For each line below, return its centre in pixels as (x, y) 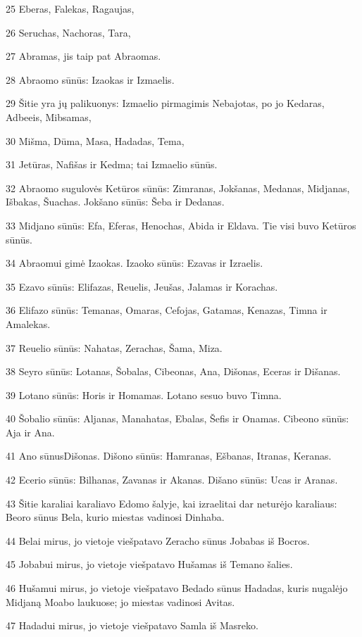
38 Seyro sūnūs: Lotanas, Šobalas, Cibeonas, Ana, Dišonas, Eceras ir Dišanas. (173, 371)
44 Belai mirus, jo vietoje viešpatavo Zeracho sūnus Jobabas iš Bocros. (158, 540)
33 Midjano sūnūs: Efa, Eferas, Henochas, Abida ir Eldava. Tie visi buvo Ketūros (181, 225)
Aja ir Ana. (30, 432)
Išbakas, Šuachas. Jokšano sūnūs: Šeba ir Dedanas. (115, 202)
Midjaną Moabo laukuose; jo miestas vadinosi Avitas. (120, 601)
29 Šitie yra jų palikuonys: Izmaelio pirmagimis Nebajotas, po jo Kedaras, (165, 103)
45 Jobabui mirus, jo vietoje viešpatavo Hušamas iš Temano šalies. (149, 564)
